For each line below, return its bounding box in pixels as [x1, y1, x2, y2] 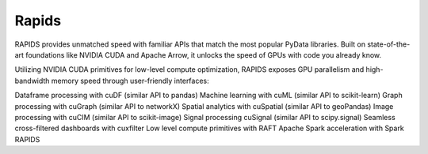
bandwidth [14, 76, 50, 85]
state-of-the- [367, 39, 411, 49]
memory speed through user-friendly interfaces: [51, 76, 209, 85]
